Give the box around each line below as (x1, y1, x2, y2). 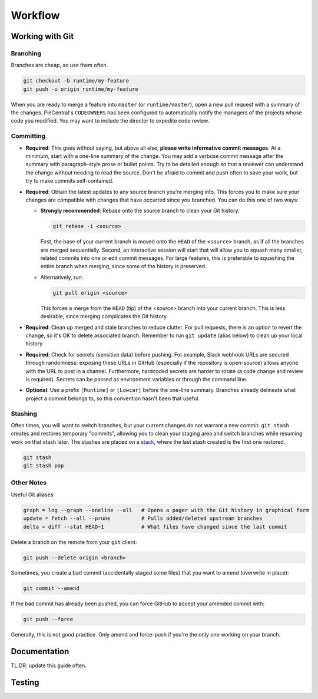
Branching (11, 49, 41, 57)
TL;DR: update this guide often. (11, 662, 87, 669)
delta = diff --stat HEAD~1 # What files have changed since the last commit (23, 523, 288, 530)
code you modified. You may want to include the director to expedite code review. (11, 117, 210, 124)
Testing (11, 678, 39, 688)
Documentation (11, 647, 69, 657)
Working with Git (11, 31, 74, 41)
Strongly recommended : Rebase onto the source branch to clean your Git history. (40, 207, 240, 215)
